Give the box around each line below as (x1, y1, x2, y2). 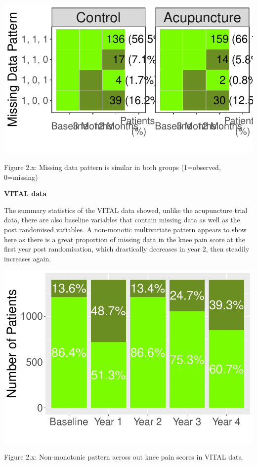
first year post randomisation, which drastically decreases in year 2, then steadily (4, 244, 250, 254)
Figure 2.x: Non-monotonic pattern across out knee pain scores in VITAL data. (4, 451, 244, 462)
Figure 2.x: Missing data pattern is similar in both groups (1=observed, (4, 162, 221, 172)
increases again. (4, 253, 51, 263)
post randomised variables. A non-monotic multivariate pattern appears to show (4, 224, 247, 234)
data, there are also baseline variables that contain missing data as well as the (4, 214, 240, 225)
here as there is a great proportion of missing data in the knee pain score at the (4, 234, 245, 244)
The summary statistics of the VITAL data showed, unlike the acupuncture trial (4, 205, 248, 215)
